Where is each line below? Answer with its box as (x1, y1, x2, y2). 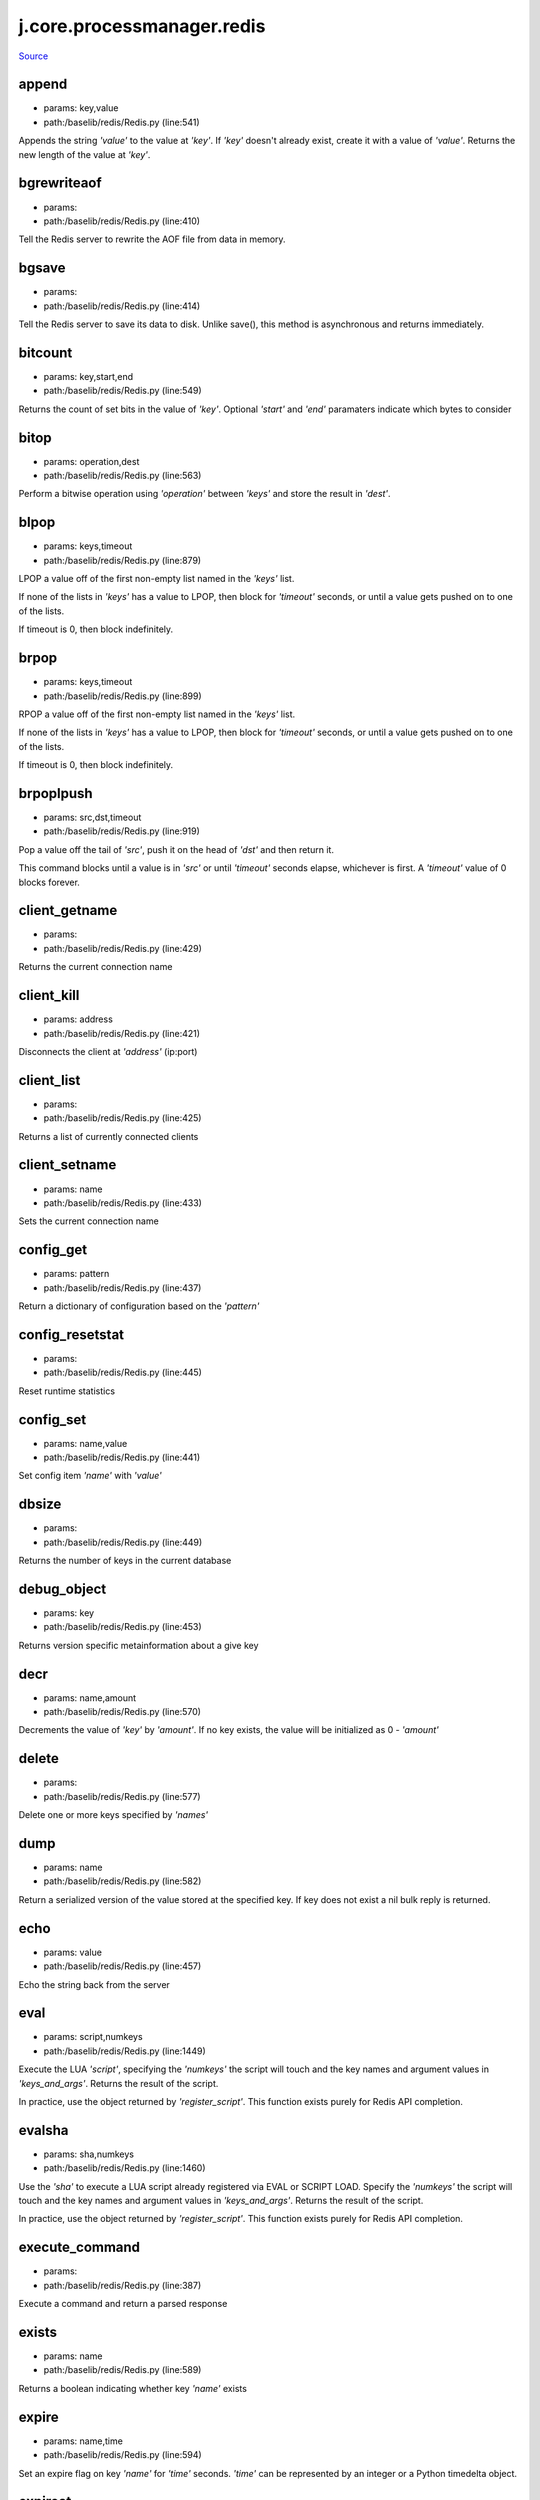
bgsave (18, 260, 66, 277)
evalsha (18, 2121, 69, 2139)
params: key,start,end (43, 370, 134, 382)
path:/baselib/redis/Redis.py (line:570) (43, 1706, 202, 1718)
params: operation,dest (43, 455, 140, 467)
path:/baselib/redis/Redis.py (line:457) (43, 1960, 202, 1972)
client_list (18, 1071, 81, 1089)
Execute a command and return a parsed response (18, 2298, 228, 2310)
